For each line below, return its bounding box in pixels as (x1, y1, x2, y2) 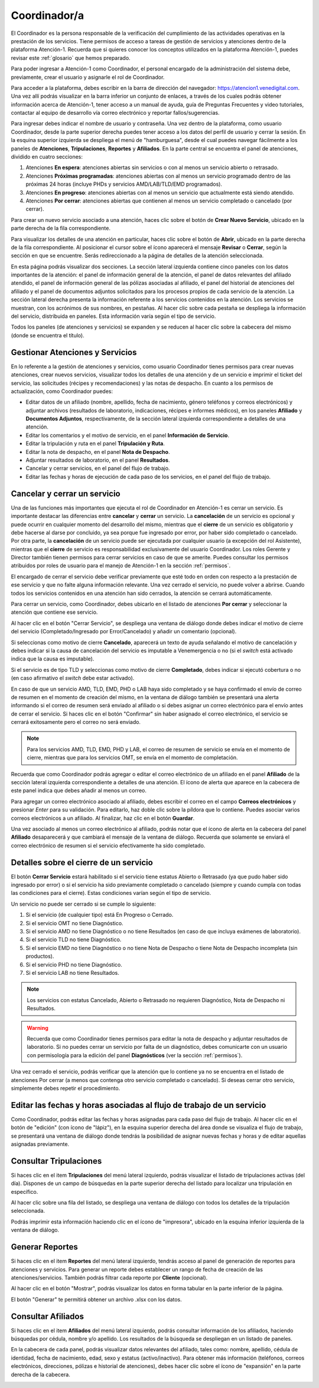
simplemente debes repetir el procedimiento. (11, 1084, 121, 1091)
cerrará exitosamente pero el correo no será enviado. (11, 719, 141, 726)
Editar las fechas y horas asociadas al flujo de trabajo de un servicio (11, 1100, 266, 1110)
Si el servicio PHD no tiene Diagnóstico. (25, 961, 122, 968)
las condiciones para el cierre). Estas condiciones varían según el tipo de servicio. (11, 890, 211, 897)
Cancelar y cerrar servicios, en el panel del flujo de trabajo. (25, 465, 170, 472)
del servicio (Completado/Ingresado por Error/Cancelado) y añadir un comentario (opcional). (11, 628, 237, 635)
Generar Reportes (11, 1242, 78, 1252)
